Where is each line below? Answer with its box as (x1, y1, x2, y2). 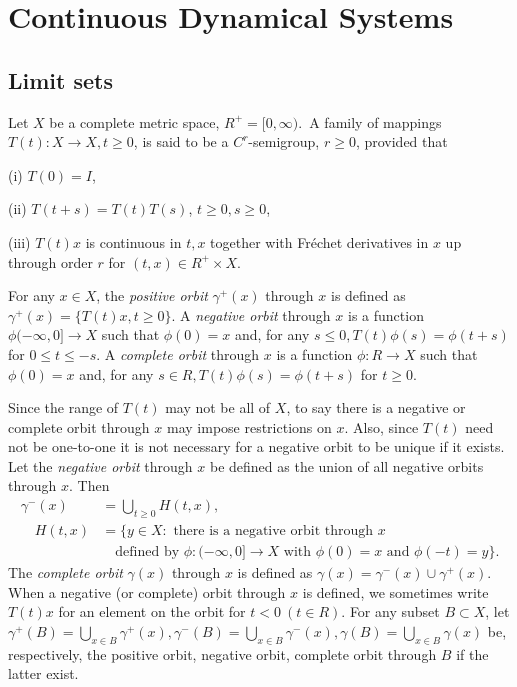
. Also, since (344, 416, 419, 437)
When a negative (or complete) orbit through (8, 581, 286, 602)
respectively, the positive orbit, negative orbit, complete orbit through (8, 643, 437, 664)
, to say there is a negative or (286, 397, 466, 418)
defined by (115, 544, 180, 559)
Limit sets (8, 64, 113, 95)
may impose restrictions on (167, 416, 332, 437)
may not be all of (165, 397, 271, 418)
